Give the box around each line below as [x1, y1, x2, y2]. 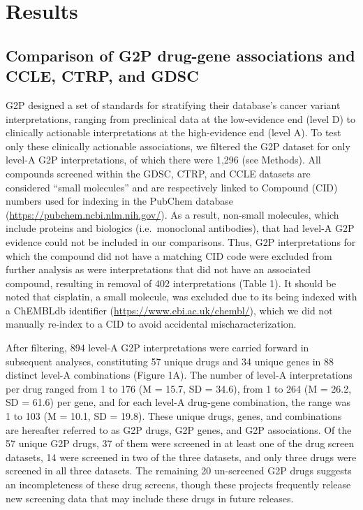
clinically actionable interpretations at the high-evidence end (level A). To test [6, 125, 341, 140]
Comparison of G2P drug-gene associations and [6, 44, 355, 66]
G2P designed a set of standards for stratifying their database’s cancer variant [6, 97, 341, 112]
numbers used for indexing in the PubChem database [6, 194, 234, 208]
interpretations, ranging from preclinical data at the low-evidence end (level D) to [6, 111, 355, 126]
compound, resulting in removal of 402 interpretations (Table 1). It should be [6, 275, 336, 290]
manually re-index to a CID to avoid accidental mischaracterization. [6, 316, 297, 331]
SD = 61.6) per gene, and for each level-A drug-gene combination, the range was [6, 395, 350, 409]
